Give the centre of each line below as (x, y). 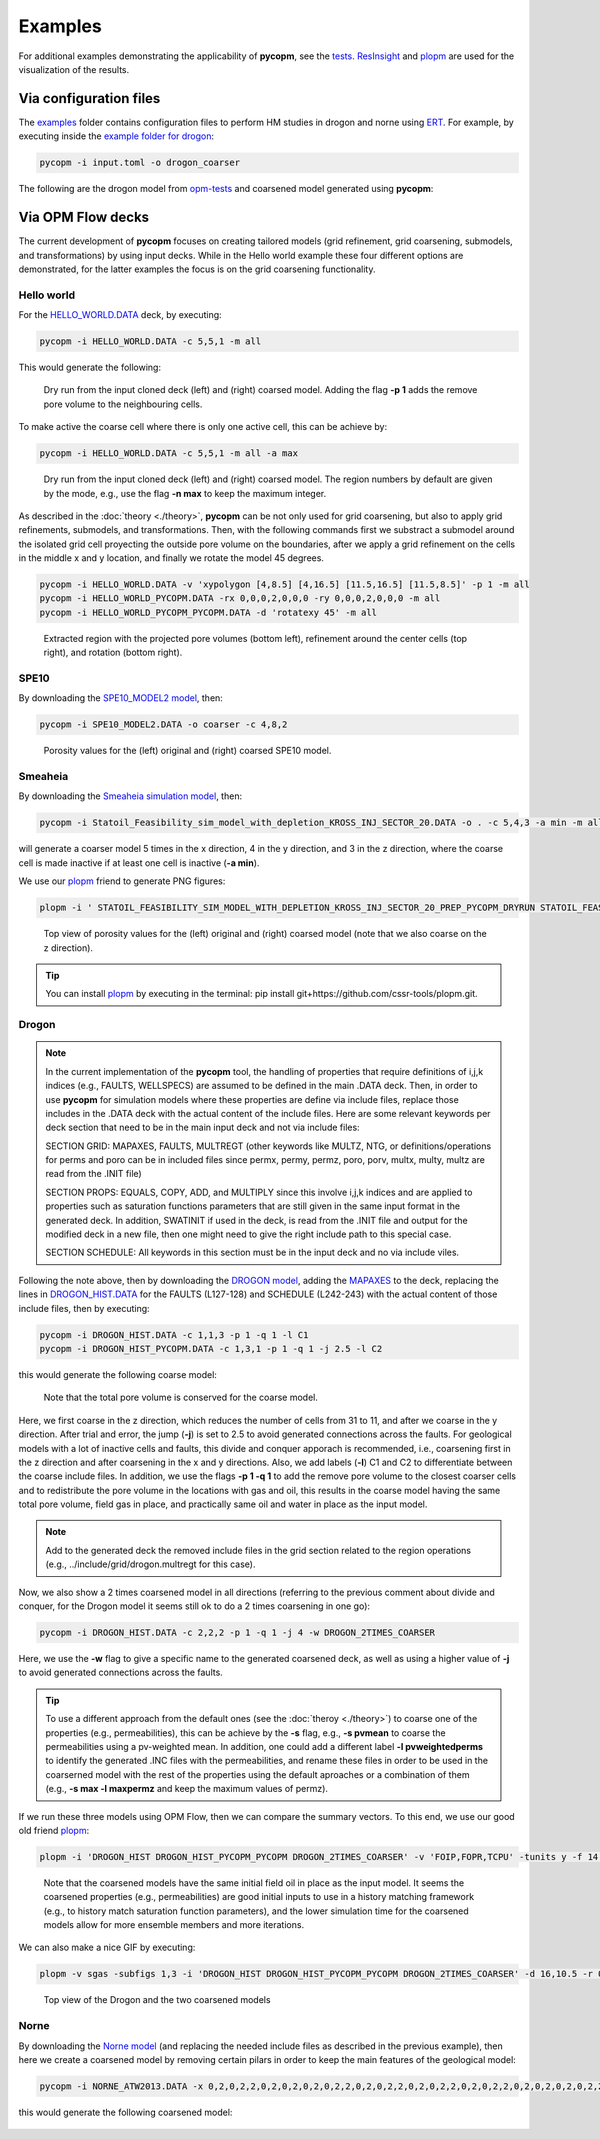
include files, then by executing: (84, 1308)
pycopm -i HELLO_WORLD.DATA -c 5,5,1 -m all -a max (169, 453)
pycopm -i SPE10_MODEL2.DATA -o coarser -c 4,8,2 (163, 724)
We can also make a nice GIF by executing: (107, 1947)
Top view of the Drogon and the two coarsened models (157, 2000)
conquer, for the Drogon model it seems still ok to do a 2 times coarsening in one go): (194, 1606)
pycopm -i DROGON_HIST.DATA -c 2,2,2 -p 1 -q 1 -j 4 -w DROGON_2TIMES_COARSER (237, 1632)
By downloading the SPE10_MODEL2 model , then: (121, 698)
